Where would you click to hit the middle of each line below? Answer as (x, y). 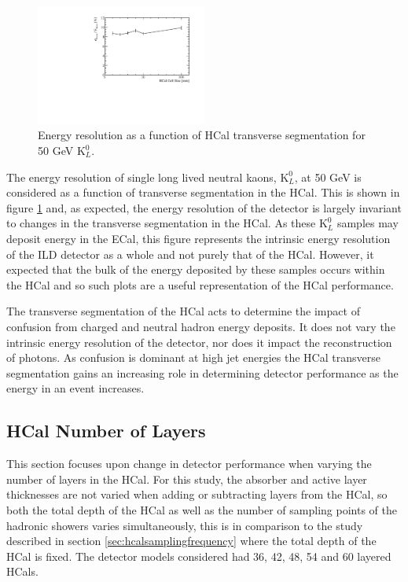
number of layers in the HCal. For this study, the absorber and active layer (187, 479)
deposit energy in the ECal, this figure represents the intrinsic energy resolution (198, 238)
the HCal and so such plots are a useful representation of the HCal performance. (200, 284)
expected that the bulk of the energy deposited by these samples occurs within (196, 269)
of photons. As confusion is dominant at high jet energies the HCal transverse (193, 357)
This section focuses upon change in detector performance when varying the (189, 464)
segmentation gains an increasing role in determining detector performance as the (202, 372)
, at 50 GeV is (328, 177)
